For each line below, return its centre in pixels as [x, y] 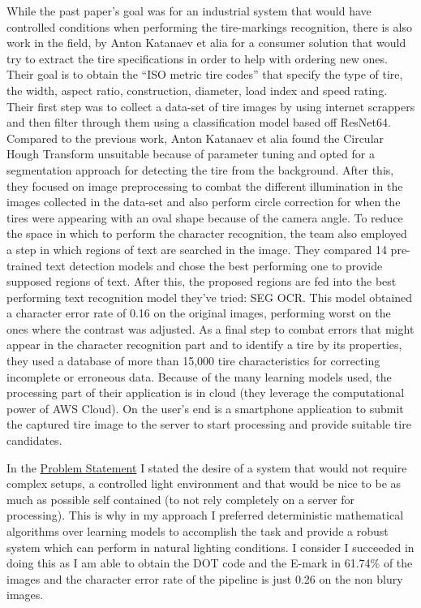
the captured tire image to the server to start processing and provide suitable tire [209, 424]
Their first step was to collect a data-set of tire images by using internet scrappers [211, 106]
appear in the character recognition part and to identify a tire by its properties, [204, 345]
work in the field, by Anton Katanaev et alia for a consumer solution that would [206, 43]
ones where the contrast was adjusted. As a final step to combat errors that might [210, 328]
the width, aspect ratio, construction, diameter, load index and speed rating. [197, 90]
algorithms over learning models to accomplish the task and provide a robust [198, 531]
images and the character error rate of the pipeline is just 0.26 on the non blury [205, 578]
